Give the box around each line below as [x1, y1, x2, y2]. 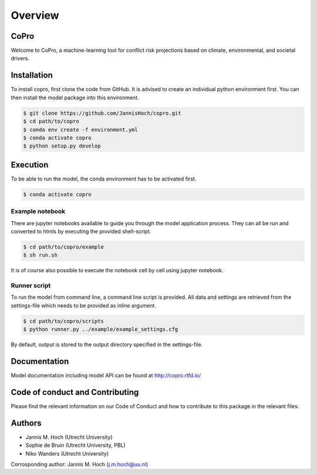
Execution [11, 159, 49, 170]
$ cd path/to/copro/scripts [23, 317, 104, 325]
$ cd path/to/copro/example [23, 243, 104, 250]
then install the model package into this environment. [11, 94, 139, 101]
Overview [11, 9, 59, 22]
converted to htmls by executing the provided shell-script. [11, 228, 151, 235]
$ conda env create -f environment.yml [23, 126, 138, 133]
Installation [11, 71, 53, 81]
